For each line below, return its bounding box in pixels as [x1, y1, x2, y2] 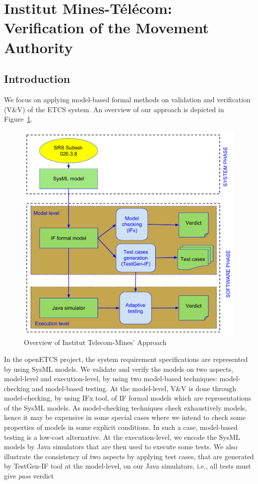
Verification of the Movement [4, 17, 209, 38]
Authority [4, 37, 73, 57]
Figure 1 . [4, 114, 33, 124]
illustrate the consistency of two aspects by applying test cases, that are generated [4, 451, 254, 461]
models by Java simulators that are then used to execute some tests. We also [4, 441, 238, 452]
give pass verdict [4, 471, 54, 481]
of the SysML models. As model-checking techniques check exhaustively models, [4, 402, 247, 413]
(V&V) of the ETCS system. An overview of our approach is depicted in [4, 104, 224, 114]
